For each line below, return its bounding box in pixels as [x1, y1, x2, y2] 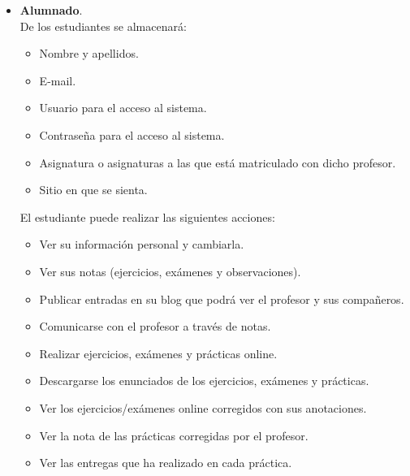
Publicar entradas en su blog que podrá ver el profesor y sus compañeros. [39, 290, 404, 307]
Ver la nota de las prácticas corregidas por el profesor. [39, 426, 309, 444]
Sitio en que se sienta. [39, 181, 148, 198]
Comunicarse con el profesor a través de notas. [39, 318, 271, 335]
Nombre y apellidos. [39, 45, 139, 62]
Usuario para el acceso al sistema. [39, 99, 207, 116]
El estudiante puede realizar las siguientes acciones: [19, 208, 275, 225]
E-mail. [39, 71, 76, 89]
